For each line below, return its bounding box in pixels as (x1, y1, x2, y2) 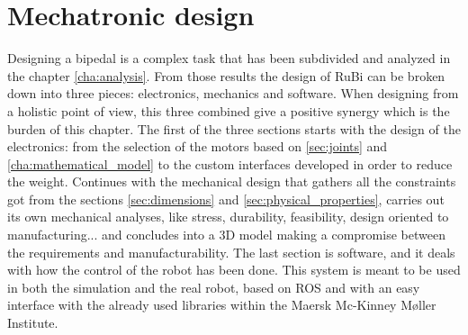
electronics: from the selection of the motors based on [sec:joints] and (7, 137, 388, 156)
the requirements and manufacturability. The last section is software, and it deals (7, 242, 455, 261)
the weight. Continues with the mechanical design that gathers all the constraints (7, 172, 456, 191)
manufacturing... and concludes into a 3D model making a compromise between (7, 225, 445, 244)
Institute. (7, 313, 58, 332)
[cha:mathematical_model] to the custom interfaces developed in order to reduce (7, 154, 453, 173)
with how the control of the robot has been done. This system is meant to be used (7, 260, 461, 279)
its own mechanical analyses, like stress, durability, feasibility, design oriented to (7, 207, 449, 226)
